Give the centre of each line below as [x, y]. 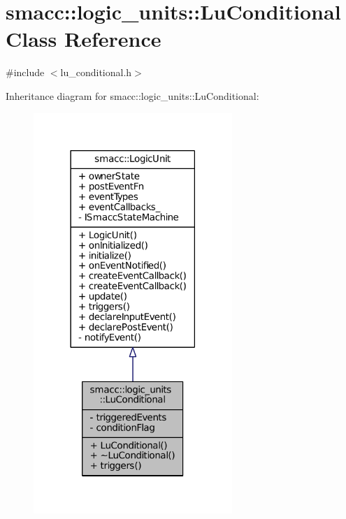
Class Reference [84, 39]
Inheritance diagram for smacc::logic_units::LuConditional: [132, 95]
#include [25, 72]
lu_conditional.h [96, 72]
